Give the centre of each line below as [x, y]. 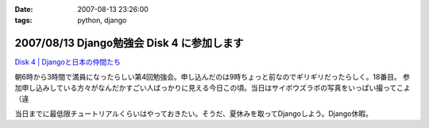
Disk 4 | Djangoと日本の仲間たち [68, 62]
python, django [102, 21]
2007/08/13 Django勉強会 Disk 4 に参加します [129, 43]
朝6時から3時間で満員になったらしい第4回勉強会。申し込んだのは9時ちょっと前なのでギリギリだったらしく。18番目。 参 [213, 76]
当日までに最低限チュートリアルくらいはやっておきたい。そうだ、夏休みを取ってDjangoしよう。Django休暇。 [193, 113]
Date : [24, 9]
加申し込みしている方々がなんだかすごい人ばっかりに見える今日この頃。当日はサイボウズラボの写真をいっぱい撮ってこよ [213, 88]
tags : [23, 21]
